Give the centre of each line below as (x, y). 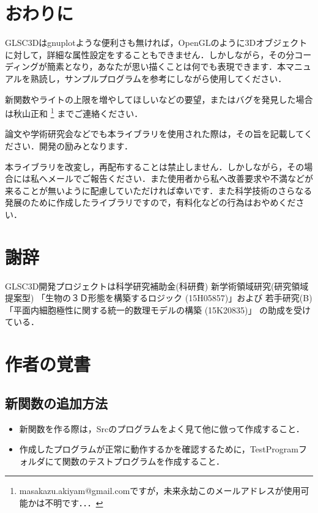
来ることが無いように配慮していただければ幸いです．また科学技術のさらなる (159, 190)
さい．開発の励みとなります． (73, 145)
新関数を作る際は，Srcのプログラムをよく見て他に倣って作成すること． (162, 428)
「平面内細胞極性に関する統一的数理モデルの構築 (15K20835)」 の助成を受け (158, 309)
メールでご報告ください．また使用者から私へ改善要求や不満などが (180, 178)
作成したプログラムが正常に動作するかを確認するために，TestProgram (159, 449)
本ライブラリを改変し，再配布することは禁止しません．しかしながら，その (155, 166)
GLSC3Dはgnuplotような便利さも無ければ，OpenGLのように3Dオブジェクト (156, 43)
